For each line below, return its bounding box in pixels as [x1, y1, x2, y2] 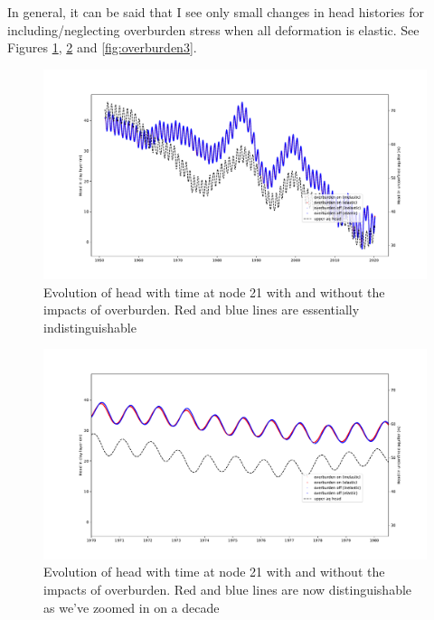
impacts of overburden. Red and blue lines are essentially [43, 300, 360, 319]
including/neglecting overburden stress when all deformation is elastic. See [7, 20, 420, 39]
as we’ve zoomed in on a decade [43, 597, 220, 616]
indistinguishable [43, 317, 137, 336]
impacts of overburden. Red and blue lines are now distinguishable [43, 579, 412, 598]
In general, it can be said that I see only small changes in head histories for [7, 3, 424, 21]
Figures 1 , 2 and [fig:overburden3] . [7, 38, 197, 57]
